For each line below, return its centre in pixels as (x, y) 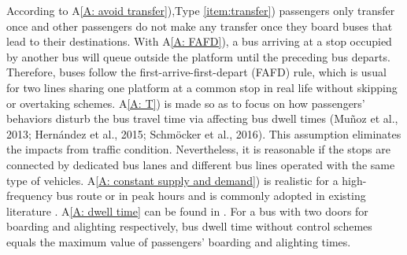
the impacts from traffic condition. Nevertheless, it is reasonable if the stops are (198, 149)
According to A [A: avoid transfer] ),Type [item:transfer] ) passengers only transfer (201, 10)
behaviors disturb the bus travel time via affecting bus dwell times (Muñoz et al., (202, 118)
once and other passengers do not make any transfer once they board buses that (200, 26)
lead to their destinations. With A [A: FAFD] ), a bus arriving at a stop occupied (199, 41)
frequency (30, 196)
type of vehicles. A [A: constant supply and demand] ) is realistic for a (172, 180)
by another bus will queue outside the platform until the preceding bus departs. (198, 56)
